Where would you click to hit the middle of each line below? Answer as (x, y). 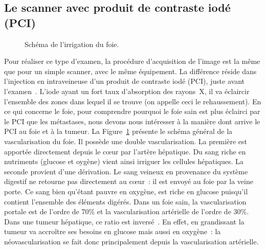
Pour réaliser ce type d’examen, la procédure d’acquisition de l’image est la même (132, 61)
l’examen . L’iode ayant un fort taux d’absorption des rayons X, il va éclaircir (127, 91)
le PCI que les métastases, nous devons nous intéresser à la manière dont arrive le (132, 121)
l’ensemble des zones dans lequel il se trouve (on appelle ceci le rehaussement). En (133, 101)
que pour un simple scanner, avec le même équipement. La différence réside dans (130, 71)
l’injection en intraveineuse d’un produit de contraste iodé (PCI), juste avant (124, 81)
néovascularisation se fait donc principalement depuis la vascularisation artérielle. (131, 241)
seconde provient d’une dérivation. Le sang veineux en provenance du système (126, 171)
